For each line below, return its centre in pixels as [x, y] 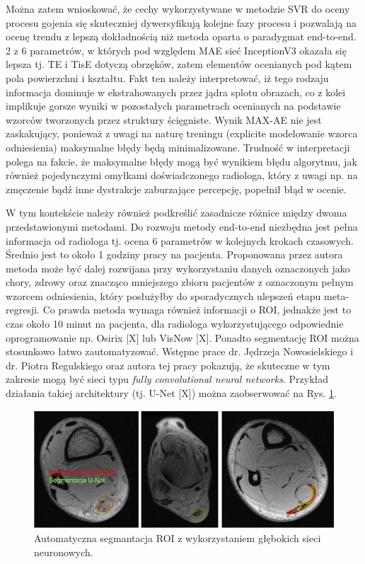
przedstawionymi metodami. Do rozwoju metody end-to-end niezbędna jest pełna [182, 226]
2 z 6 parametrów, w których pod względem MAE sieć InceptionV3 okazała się [176, 50]
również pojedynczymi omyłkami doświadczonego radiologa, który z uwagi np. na [182, 175]
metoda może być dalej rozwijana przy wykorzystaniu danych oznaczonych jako [178, 268]
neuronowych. [64, 552]
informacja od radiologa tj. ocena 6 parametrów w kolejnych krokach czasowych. [180, 240]
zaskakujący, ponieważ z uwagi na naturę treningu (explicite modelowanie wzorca [182, 133]
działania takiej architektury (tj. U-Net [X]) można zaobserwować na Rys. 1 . [171, 393]
